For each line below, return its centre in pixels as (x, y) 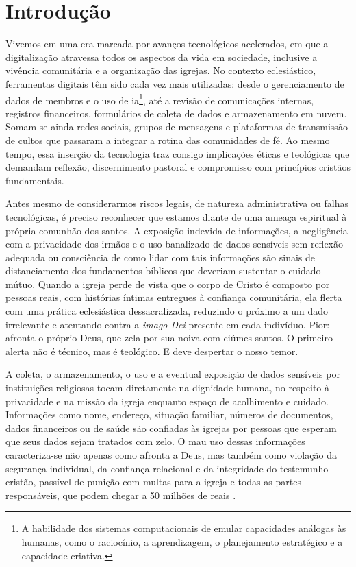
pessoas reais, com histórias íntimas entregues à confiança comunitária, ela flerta (174, 297)
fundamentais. (35, 180)
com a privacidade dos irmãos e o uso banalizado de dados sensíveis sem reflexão (174, 244)
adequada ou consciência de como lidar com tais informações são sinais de (160, 257)
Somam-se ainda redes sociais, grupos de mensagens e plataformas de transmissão (177, 126)
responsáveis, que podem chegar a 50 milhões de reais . (121, 495)
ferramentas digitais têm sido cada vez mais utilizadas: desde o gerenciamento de (175, 83)
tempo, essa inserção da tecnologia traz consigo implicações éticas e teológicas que (178, 153)
